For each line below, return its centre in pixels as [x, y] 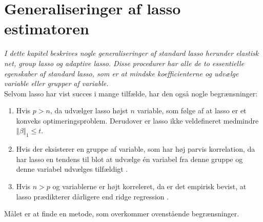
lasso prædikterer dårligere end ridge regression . [93, 196]
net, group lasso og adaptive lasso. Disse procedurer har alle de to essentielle [124, 63]
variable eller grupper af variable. [56, 83]
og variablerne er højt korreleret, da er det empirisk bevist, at [149, 186]
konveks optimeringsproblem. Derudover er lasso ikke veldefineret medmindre [137, 120]
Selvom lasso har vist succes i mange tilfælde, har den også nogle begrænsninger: [131, 93]
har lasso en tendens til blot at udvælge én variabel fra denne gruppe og [129, 159]
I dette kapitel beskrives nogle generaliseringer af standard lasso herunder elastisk [131, 53]
